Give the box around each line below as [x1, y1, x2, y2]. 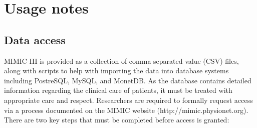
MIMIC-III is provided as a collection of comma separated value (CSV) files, [4, 55, 239, 66]
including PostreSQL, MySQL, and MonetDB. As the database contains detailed [4, 75, 251, 85]
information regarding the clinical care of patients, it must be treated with [4, 85, 232, 95]
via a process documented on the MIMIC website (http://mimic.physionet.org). [4, 104, 248, 115]
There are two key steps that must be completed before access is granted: [4, 114, 229, 125]
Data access [4, 32, 66, 47]
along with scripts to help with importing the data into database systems [4, 65, 229, 76]
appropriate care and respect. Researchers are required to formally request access [4, 94, 253, 105]
